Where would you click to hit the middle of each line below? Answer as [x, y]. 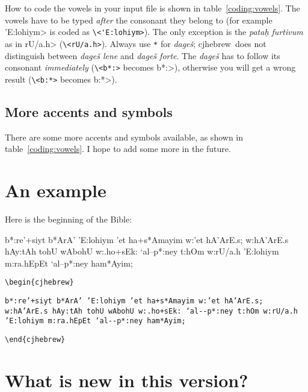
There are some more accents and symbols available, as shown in [124, 137]
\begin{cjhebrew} [39, 283]
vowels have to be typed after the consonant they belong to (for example [139, 20]
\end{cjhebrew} [35, 339]
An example [56, 190]
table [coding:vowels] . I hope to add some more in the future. [118, 149]
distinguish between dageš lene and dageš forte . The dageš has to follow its [143, 55]
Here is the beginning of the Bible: [69, 219]
